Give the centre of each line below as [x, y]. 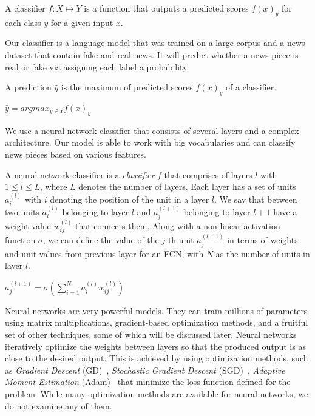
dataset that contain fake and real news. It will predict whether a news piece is [152, 54]
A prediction [28, 87]
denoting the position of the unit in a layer [130, 199]
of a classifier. [251, 87]
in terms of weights [262, 240]
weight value [28, 226]
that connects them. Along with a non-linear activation [178, 226]
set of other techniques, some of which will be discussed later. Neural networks [151, 334]
